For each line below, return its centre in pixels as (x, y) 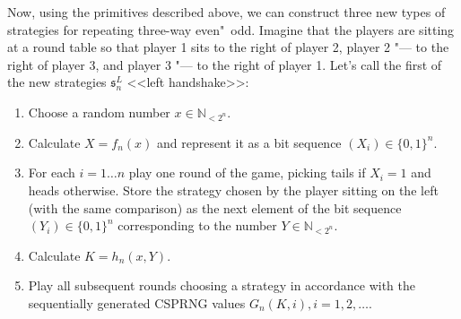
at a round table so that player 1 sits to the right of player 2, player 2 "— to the (228, 47)
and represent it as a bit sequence (249, 142)
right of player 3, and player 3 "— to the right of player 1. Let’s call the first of (225, 64)
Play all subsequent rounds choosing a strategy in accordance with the (222, 285)
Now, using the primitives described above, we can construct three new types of (226, 12)
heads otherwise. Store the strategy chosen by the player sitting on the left (233, 190)
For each (52, 172)
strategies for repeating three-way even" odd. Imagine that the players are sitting (231, 29)
